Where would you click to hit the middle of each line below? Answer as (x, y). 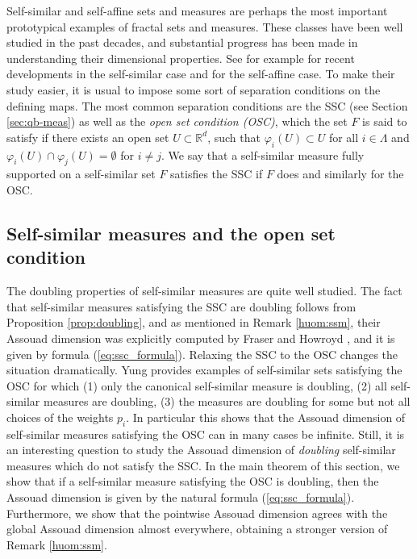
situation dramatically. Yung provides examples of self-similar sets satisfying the (204, 370)
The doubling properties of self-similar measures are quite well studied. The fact (204, 291)
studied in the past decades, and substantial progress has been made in (182, 42)
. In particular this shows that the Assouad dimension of (266, 417)
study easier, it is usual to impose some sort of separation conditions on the (194, 89)
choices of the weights (60, 417)
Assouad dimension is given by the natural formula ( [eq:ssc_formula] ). (181, 497)
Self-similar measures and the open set (171, 233)
